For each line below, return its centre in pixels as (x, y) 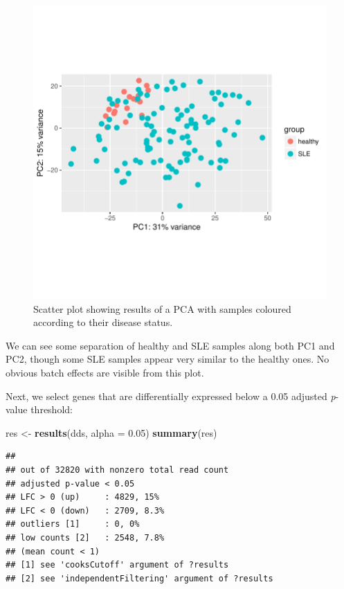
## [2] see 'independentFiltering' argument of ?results (139, 578)
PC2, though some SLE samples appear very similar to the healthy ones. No (168, 359)
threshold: (52, 409)
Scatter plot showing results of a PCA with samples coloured (162, 308)
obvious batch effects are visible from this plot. (105, 372)
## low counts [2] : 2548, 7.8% (85, 537)
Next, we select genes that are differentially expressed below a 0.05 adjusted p (171, 396)
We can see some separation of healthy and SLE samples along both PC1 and (170, 345)
